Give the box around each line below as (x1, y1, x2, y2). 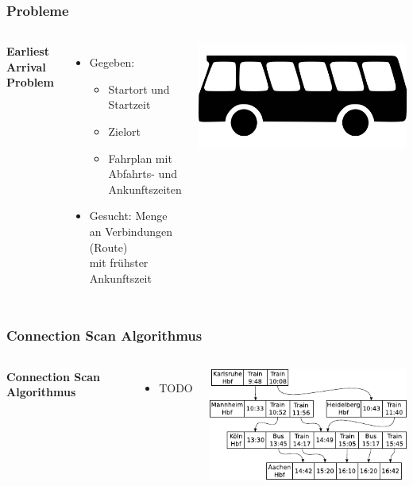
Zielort (108, 123, 141, 139)
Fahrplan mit (108, 149, 172, 166)
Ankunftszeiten (108, 180, 182, 197)
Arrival (6, 58, 46, 75)
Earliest (6, 43, 49, 60)
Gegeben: (89, 54, 135, 71)
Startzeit (108, 96, 151, 113)
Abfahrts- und (108, 165, 177, 182)
